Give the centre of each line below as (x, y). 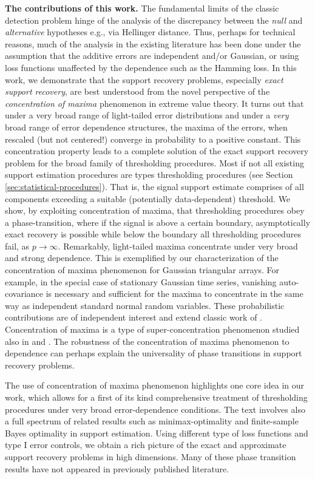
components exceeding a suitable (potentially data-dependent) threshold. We (148, 198)
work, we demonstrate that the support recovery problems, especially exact (144, 79)
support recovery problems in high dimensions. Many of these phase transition (151, 456)
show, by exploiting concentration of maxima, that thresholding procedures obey (155, 210)
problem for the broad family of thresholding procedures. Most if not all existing (154, 162)
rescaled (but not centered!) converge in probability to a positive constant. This (153, 139)
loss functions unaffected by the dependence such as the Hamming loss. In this (151, 67)
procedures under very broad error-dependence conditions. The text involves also (155, 409)
